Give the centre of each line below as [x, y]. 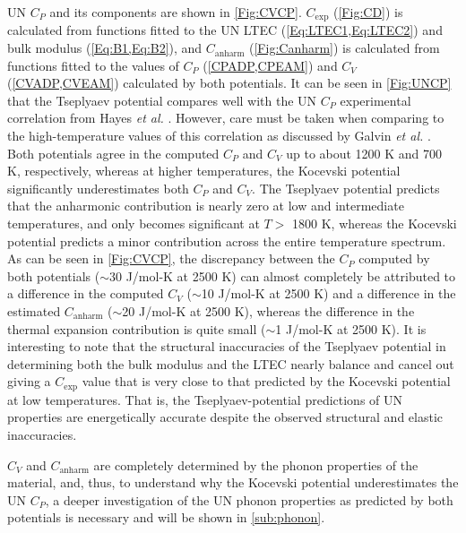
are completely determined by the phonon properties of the [256, 464]
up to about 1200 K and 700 [364, 153]
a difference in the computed [86, 293]
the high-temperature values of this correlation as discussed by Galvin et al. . [219, 136]
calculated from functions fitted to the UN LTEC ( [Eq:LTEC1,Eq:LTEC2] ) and [225, 30]
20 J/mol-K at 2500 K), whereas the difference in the [268, 310]
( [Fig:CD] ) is [368, 12]
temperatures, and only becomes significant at [134, 223]
